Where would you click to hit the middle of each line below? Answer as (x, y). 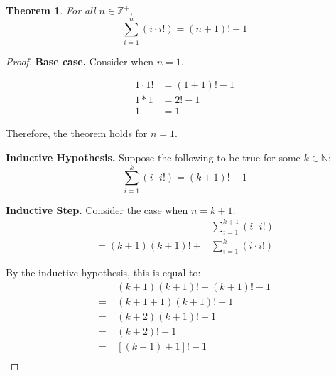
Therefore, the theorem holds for (77, 133)
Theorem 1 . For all (51, 10)
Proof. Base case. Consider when (80, 61)
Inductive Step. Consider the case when (97, 209)
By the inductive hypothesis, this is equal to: (103, 272)
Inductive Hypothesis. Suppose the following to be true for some (153, 157)
